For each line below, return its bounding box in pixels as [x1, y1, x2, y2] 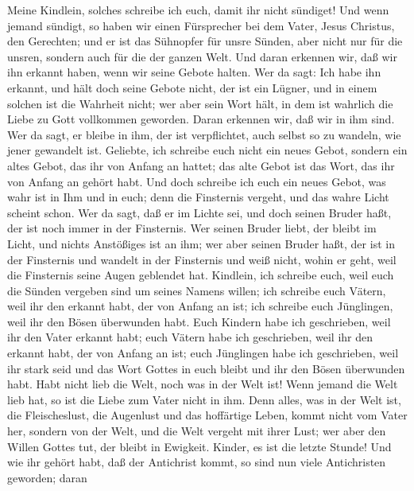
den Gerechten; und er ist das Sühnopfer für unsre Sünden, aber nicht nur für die [7, 33, 403, 49]
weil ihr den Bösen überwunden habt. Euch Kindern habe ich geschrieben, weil [7, 313, 391, 329]
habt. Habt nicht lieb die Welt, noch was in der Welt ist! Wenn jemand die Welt [7, 376, 398, 392]
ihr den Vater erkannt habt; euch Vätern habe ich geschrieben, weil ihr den [7, 329, 373, 345]
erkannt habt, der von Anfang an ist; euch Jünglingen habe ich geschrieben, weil [7, 345, 399, 361]
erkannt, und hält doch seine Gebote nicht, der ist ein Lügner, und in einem [7, 79, 377, 95]
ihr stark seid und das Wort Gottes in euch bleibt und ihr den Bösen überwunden [7, 360, 405, 376]
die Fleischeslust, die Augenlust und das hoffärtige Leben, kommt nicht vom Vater [7, 407, 408, 423]
